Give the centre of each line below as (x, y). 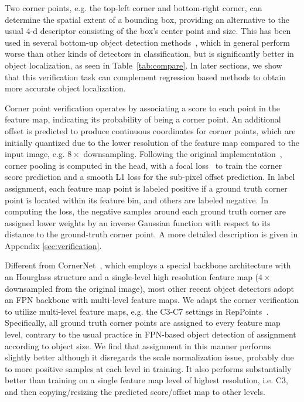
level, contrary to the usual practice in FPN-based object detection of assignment (151, 334)
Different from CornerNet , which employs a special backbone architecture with (148, 265)
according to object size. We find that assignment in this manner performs (138, 345)
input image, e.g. (35, 154)
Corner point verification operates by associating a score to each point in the (142, 108)
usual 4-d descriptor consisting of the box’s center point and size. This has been (148, 31)
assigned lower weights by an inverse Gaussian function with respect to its (138, 222)
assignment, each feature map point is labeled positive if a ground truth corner (146, 188)
